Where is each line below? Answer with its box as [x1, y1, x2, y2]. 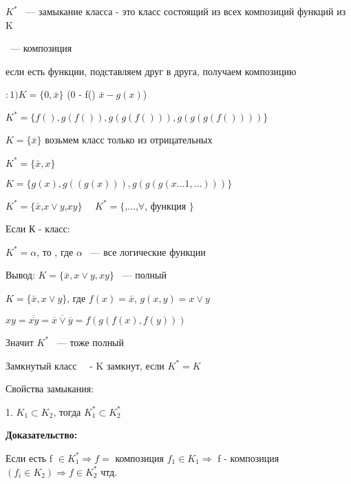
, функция [145, 198, 187, 212]
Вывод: [6, 268, 35, 282]
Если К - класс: [6, 221, 70, 236]
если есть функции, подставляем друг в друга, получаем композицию [6, 63, 297, 78]
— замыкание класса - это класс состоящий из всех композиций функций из [25, 4, 346, 18]
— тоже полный [56, 334, 125, 349]
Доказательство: [6, 427, 78, 442]
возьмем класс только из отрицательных [45, 132, 213, 147]
